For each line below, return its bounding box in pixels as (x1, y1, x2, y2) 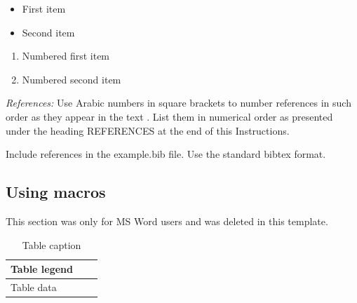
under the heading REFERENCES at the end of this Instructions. (6, 123, 290, 137)
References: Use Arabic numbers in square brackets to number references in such (6, 95, 351, 110)
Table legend (11, 262, 73, 276)
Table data (11, 279, 57, 294)
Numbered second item (22, 72, 121, 86)
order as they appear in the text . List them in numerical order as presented (6, 109, 333, 123)
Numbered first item (22, 48, 110, 63)
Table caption (22, 237, 81, 252)
